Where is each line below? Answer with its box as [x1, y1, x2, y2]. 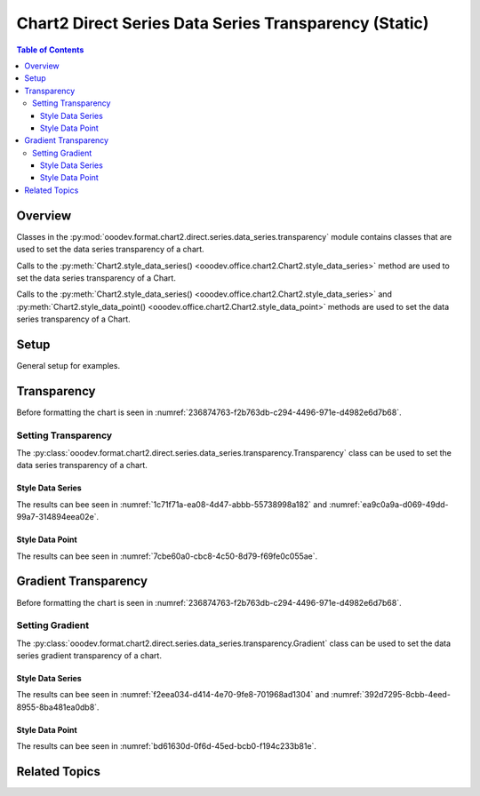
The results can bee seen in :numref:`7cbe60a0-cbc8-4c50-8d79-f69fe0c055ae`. [16, 551, 318, 561]
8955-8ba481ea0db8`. [16, 702, 100, 712]
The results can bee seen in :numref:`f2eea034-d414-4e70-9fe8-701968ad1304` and [16, 689, 330, 700]
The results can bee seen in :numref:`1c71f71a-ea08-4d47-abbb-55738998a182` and [16, 498, 328, 510]
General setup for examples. [16, 361, 120, 370]
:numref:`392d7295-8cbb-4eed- [331, 689, 451, 700]
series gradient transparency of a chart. [16, 650, 162, 661]
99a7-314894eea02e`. [16, 512, 100, 522]
